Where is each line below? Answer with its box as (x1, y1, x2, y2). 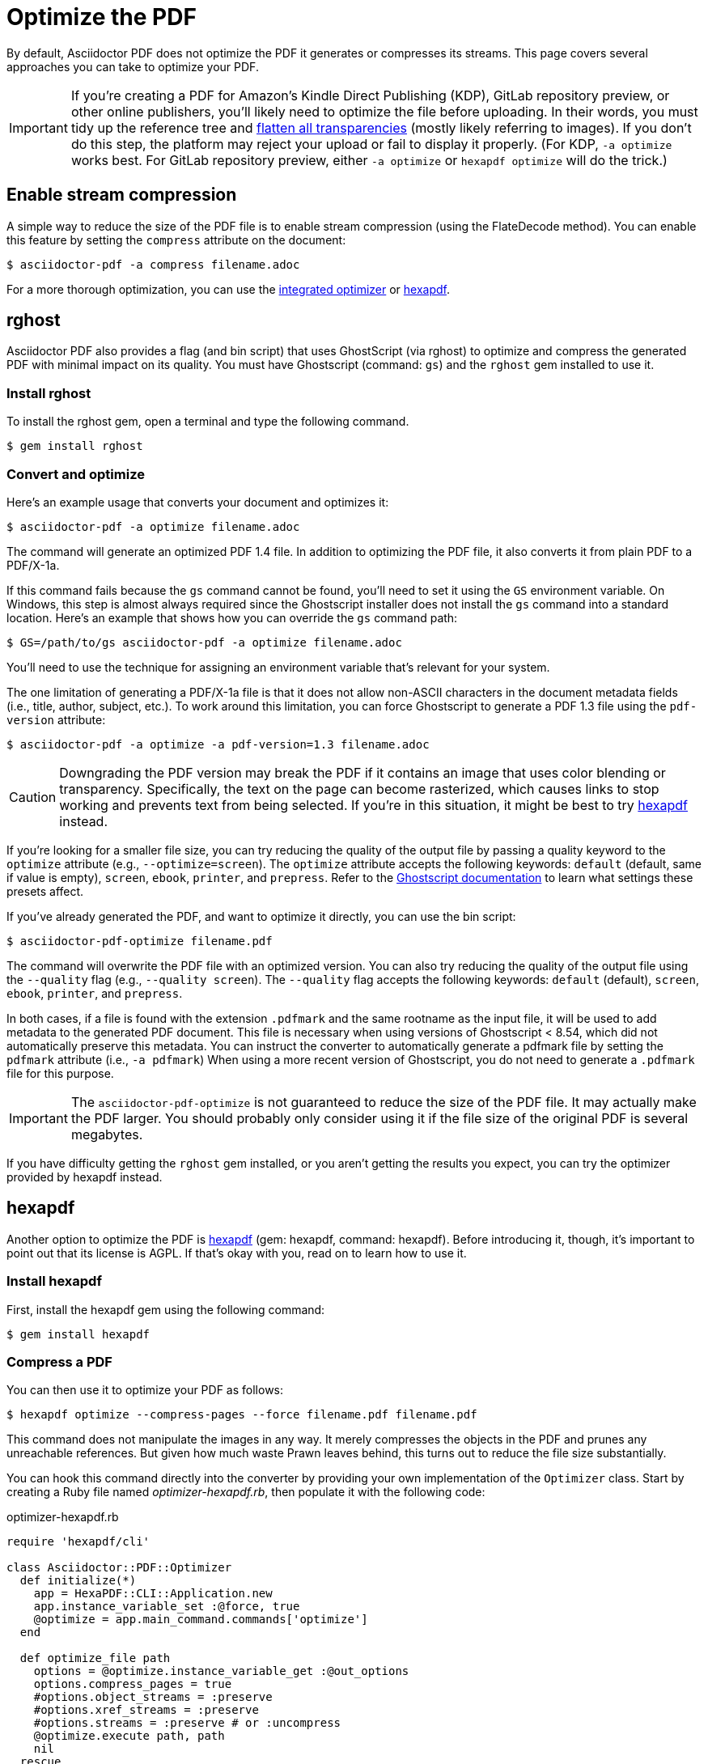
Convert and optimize (6, 465, 145, 482)
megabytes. (70, 1126, 143, 1143)
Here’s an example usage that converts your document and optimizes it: (6, 494, 389, 509)
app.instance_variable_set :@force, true (33, 1600, 300, 1613)
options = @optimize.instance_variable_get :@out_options (33, 1664, 409, 1678)
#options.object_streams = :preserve (33, 1690, 273, 1704)
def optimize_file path (19, 1652, 171, 1665)
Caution (9, 788, 57, 805)
